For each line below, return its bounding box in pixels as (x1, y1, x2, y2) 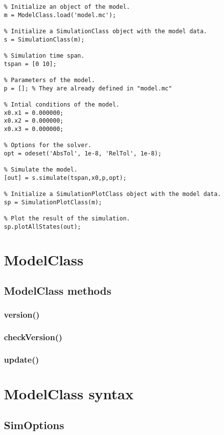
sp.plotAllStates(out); (4, 223, 81, 230)
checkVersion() (4, 331, 63, 343)
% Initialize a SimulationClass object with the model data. (4, 27, 207, 35)
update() (4, 353, 39, 366)
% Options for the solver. (4, 142, 91, 149)
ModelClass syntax (4, 384, 134, 404)
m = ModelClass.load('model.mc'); (4, 11, 116, 19)
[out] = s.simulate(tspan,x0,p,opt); (4, 174, 127, 181)
